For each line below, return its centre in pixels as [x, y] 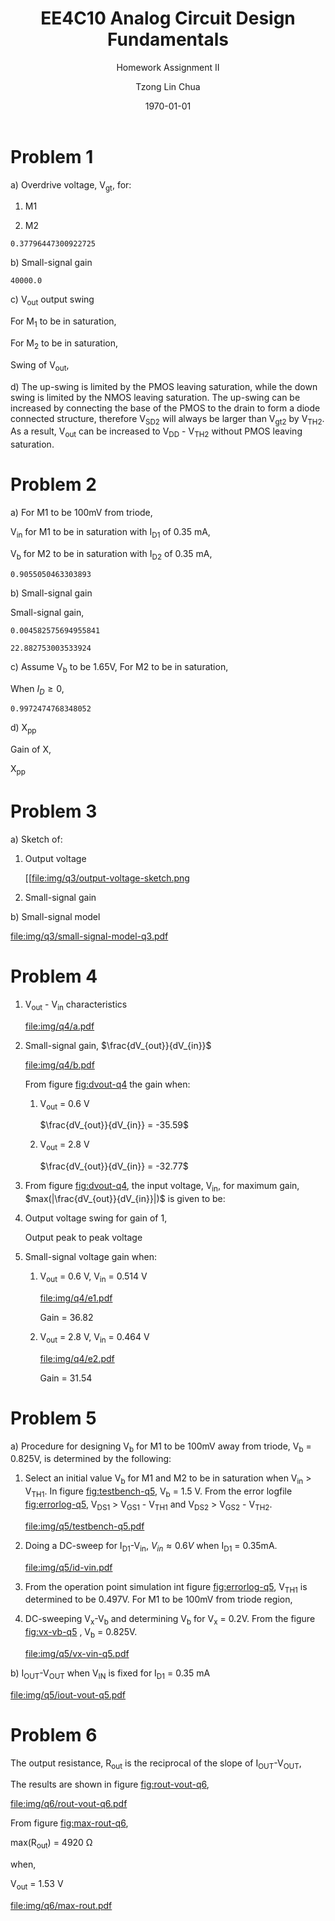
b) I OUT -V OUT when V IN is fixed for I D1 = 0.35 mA [110, 1674]
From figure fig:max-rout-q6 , [69, 1823]
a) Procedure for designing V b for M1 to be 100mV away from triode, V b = [161, 1447]
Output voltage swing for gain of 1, [96, 1218]
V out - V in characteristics [76, 1005]
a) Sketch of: [36, 839]
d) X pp [23, 729]
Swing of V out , [40, 365]
